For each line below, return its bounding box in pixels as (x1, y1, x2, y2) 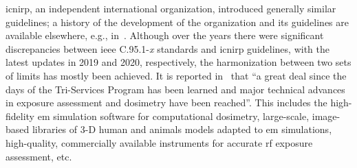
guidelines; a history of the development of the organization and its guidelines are (6, 14, 349, 29)
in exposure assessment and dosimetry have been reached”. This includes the (6, 95, 327, 110)
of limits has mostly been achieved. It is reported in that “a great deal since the (6, 68, 347, 82)
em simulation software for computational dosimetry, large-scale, (37, 108, 310, 123)
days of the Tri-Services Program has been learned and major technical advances (6, 82, 345, 96)
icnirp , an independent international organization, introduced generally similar (6, 1, 336, 15)
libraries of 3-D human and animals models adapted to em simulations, (32, 122, 332, 136)
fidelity (6, 108, 35, 123)
